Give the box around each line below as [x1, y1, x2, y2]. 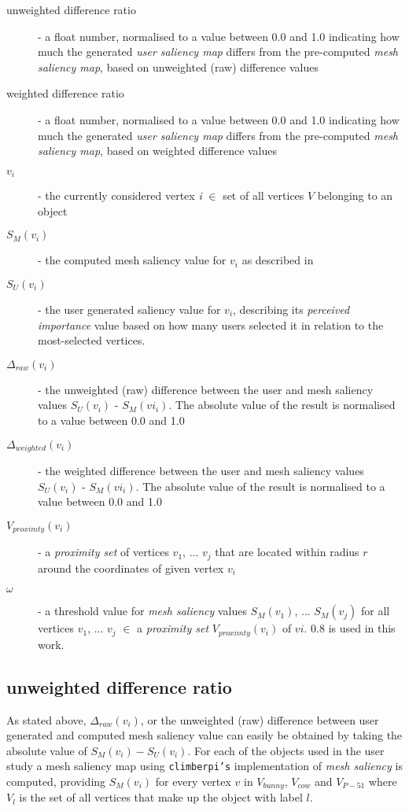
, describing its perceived [233, 300, 350, 317]
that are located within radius [215, 544, 359, 560]
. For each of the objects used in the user [187, 742, 385, 758]
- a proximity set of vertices [38, 544, 169, 560]
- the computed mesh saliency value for [38, 252, 227, 268]
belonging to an [317, 187, 393, 204]
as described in [241, 252, 314, 268]
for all [361, 603, 390, 619]
